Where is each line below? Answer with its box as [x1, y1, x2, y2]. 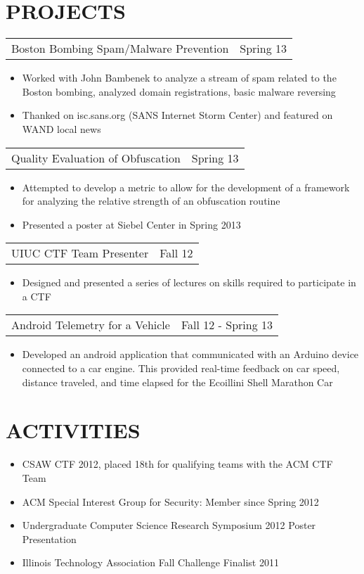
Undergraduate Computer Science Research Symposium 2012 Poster [22, 518, 316, 532]
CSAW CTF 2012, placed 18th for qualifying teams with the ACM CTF [22, 457, 333, 471]
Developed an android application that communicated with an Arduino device [22, 347, 359, 362]
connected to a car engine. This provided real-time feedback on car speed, [22, 361, 340, 376]
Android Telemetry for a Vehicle [11, 317, 170, 333]
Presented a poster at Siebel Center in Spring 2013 [22, 217, 241, 231]
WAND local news [22, 121, 101, 136]
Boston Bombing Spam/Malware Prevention [11, 40, 229, 57]
